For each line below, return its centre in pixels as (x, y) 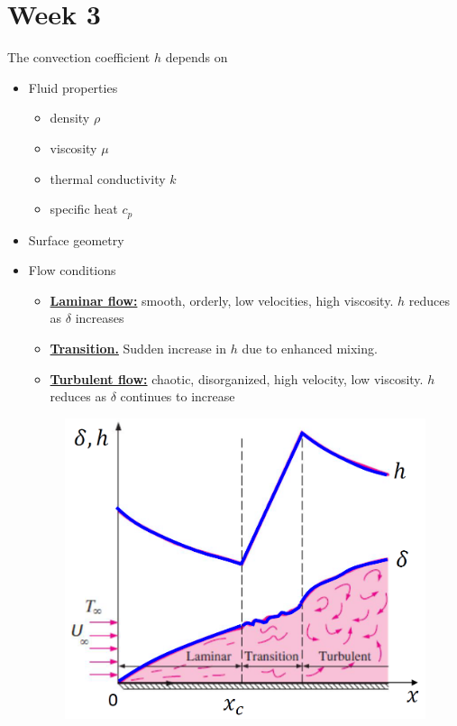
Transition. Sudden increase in (138, 348)
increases (100, 318)
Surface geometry (76, 239)
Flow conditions (72, 270)
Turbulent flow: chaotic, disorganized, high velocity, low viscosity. (237, 378)
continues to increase (178, 396)
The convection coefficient (79, 57)
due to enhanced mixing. (310, 348)
